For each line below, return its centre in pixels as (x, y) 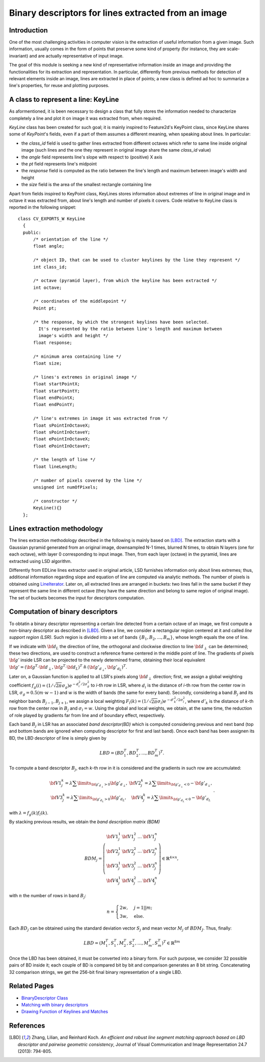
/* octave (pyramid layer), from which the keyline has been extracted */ (125, 281)
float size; (48, 363)
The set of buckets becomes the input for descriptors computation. (77, 597)
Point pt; (45, 308)
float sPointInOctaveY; (62, 432)
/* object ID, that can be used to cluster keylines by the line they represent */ (137, 260)
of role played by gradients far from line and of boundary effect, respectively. (87, 715)
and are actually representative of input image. (76, 56)
